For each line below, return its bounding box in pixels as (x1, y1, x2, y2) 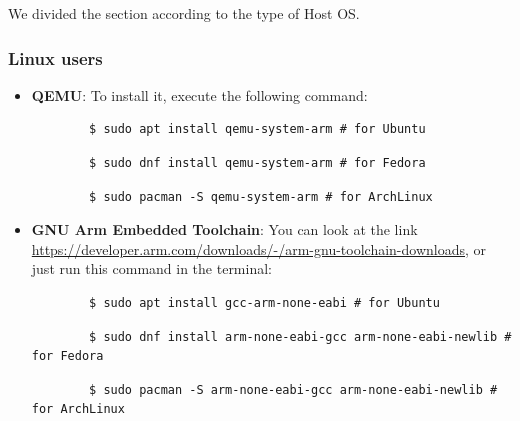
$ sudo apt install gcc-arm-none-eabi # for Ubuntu (89, 295, 440, 310)
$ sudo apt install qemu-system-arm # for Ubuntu (89, 122, 426, 137)
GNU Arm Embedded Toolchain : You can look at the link (31, 219, 418, 240)
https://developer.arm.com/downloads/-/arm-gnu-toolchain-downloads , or (31, 238, 487, 259)
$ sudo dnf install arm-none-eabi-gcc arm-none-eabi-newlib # (89, 329, 512, 344)
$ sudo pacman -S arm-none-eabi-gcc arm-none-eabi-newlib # (89, 382, 498, 397)
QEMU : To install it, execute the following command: (31, 84, 368, 105)
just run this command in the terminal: (31, 258, 272, 279)
